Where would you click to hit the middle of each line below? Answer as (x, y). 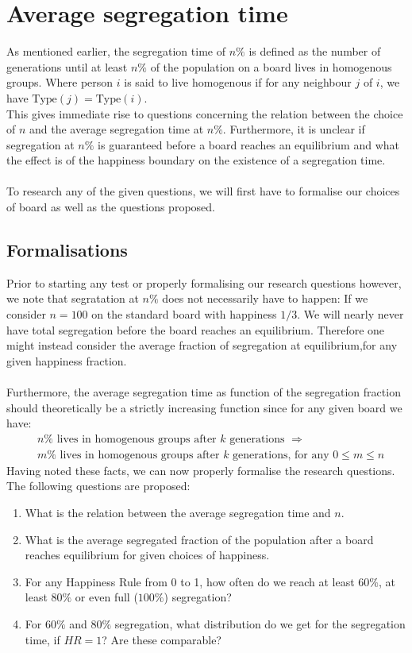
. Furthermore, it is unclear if (294, 129)
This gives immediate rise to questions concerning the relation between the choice (205, 113)
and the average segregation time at (117, 129)
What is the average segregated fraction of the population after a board (199, 539)
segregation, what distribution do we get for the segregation (260, 624)
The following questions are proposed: (98, 486)
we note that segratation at (73, 298)
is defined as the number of (315, 51)
